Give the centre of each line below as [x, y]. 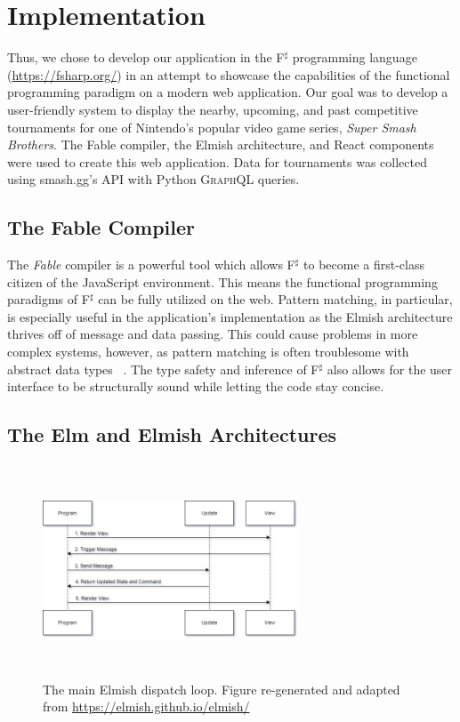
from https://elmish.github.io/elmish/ [146, 706]
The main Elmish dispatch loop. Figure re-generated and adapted [222, 689]
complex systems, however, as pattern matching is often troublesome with [208, 352]
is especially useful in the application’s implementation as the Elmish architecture [230, 316]
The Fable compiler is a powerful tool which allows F [151, 265]
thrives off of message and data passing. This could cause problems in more [213, 334]
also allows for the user [390, 369]
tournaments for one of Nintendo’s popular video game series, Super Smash [212, 127]
